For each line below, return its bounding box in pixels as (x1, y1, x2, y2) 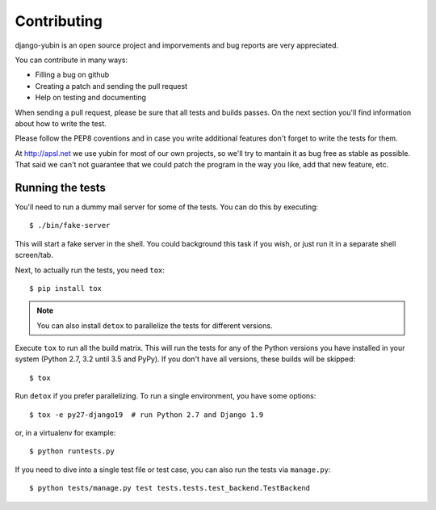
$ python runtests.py (29, 447, 115, 456)
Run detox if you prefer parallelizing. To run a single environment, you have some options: (15, 391, 317, 401)
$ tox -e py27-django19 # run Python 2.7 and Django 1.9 (29, 410, 264, 419)
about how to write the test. (15, 118, 107, 129)
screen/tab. (15, 251, 54, 260)
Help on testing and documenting (35, 93, 147, 103)
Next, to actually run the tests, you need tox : (15, 265, 166, 275)
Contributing (15, 12, 103, 30)
